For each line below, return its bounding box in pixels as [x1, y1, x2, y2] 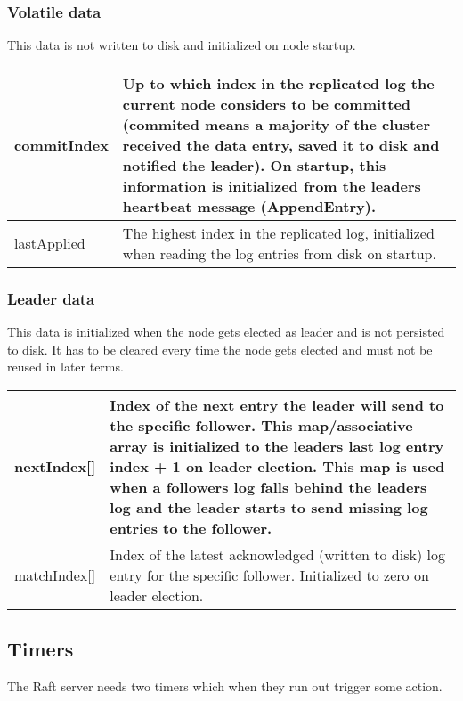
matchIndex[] [14, 564, 96, 585]
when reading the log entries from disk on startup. [122, 242, 436, 264]
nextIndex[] [14, 455, 96, 477]
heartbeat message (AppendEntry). [122, 195, 376, 216]
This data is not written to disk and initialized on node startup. [7, 36, 356, 54]
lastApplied [14, 232, 85, 254]
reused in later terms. [7, 357, 124, 376]
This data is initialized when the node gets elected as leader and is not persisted [7, 322, 445, 341]
